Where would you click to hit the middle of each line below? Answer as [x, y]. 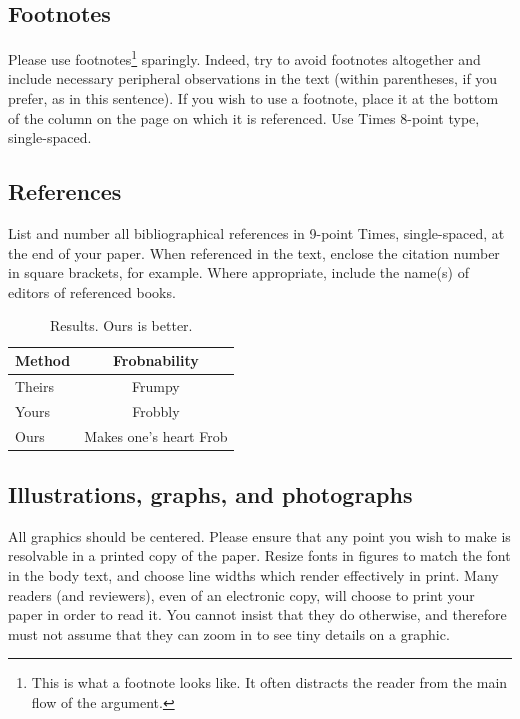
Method [43, 360]
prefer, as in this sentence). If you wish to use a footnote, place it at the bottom [253, 98]
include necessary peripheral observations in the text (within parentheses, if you [253, 78]
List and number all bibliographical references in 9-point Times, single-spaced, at [256, 233]
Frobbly [156, 410]
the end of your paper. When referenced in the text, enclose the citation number [254, 252]
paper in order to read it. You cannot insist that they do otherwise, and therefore [257, 614]
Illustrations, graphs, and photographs [210, 494]
